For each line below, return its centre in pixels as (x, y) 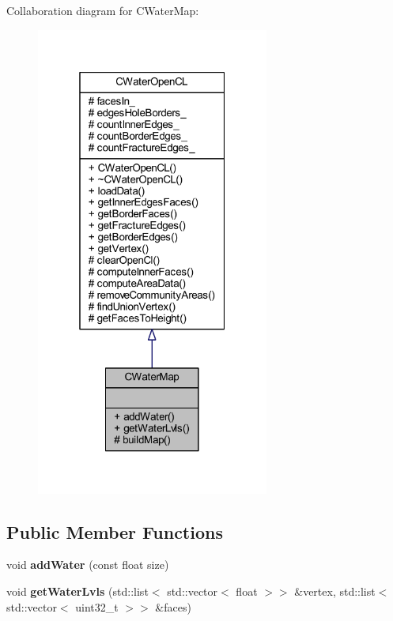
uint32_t (97, 606)
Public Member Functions (115, 531)
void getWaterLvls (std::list (77, 591)
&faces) (173, 606)
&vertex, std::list (335, 591)
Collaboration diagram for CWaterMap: (103, 10)
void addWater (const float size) (88, 565)
